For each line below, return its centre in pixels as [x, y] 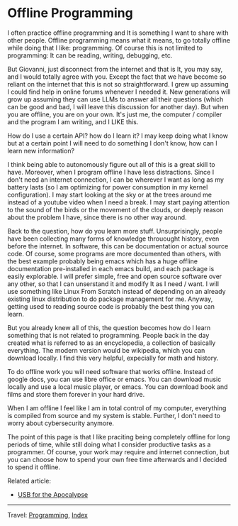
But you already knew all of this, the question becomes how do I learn [109, 327]
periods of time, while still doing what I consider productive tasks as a [109, 444]
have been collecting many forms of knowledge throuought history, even [113, 239]
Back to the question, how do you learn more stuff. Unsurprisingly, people [115, 231]
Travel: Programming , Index [48, 515]
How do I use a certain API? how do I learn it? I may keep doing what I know [118, 136]
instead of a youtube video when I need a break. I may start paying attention [119, 202]
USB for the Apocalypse [53, 494]
